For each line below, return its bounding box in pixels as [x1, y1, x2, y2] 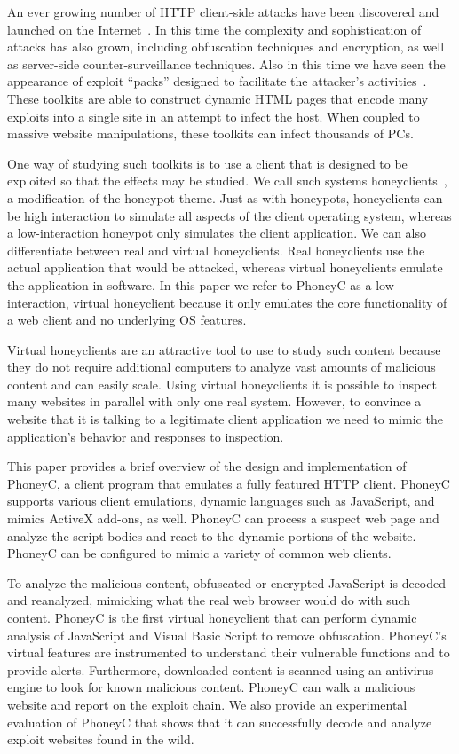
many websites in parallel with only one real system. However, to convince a [7, 392, 422, 411]
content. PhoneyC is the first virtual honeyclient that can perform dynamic [7, 609, 417, 626]
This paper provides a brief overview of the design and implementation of [7, 457, 407, 475]
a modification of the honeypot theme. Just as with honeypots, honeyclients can [7, 188, 443, 207]
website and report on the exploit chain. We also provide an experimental [7, 695, 408, 713]
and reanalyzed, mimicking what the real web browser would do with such [7, 591, 411, 609]
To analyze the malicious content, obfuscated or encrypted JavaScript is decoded [7, 573, 447, 592]
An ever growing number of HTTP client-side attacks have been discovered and [7, 3, 439, 20]
